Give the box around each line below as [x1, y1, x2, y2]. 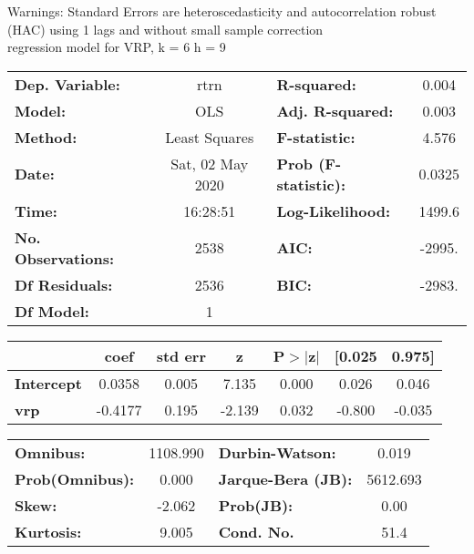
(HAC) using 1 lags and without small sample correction [7, 19, 324, 38]
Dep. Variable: [15, 73, 120, 95]
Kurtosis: [15, 520, 82, 542]
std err [156, 344, 206, 366]
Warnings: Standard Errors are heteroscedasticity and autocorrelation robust [7, 2, 437, 20]
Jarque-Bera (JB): [218, 467, 353, 489]
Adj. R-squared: [276, 99, 394, 121]
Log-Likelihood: [276, 200, 391, 221]
